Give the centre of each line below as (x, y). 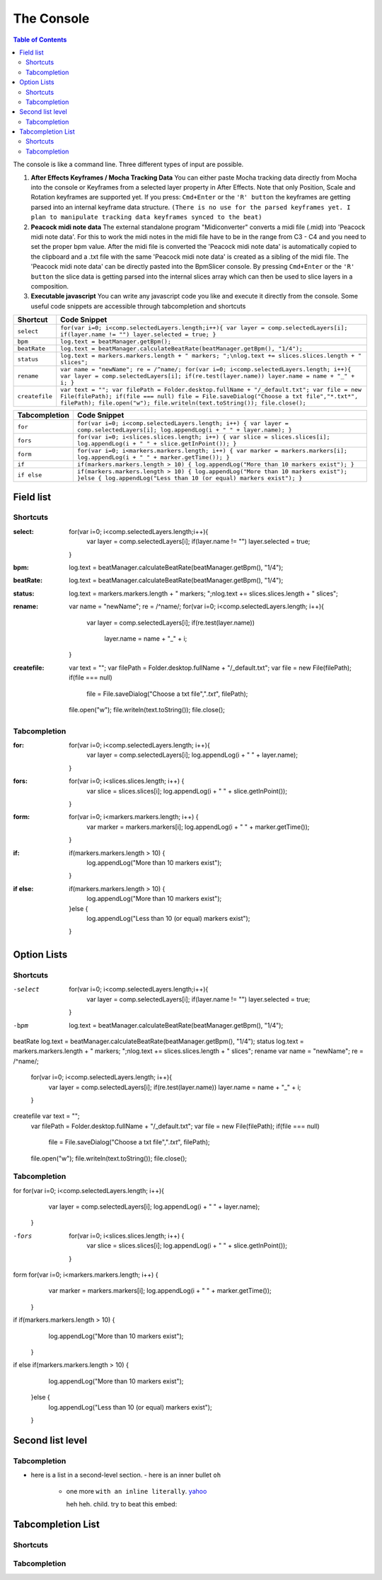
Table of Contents (40, 40)
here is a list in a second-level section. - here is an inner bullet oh (126, 1475)
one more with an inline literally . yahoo (137, 1491)
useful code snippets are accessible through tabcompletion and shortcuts (138, 306)
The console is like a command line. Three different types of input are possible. (128, 164)
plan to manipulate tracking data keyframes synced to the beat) (146, 217)
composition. (50, 286)
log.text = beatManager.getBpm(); (116, 342)
